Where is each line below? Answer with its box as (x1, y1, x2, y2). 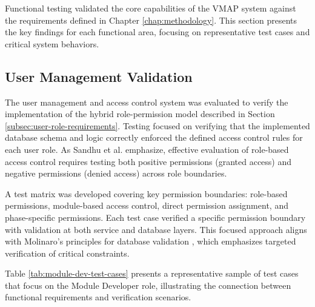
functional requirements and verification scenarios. (5, 291, 191, 303)
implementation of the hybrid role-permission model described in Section (5, 107, 275, 120)
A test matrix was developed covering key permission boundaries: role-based (5, 187, 288, 200)
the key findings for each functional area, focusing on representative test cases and (5, 25, 310, 38)
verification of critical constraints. (5, 246, 130, 259)
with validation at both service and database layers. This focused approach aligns (5, 223, 307, 235)
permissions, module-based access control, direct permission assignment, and (5, 199, 288, 212)
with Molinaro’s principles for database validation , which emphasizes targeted (5, 235, 296, 248)
